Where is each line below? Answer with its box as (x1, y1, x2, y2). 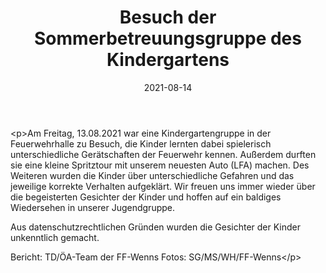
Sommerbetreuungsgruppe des (34, 27, 302, 50)
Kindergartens (106, 49, 230, 71)
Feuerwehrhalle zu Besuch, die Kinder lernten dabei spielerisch (10, 137, 272, 150)
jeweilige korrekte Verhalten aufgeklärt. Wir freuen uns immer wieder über (10, 180, 316, 192)
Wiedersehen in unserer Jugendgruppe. (10, 201, 175, 213)
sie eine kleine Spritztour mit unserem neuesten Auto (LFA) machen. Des (10, 159, 310, 171)
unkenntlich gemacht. (10, 231, 100, 243)
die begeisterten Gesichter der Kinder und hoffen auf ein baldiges (10, 191, 282, 203)
